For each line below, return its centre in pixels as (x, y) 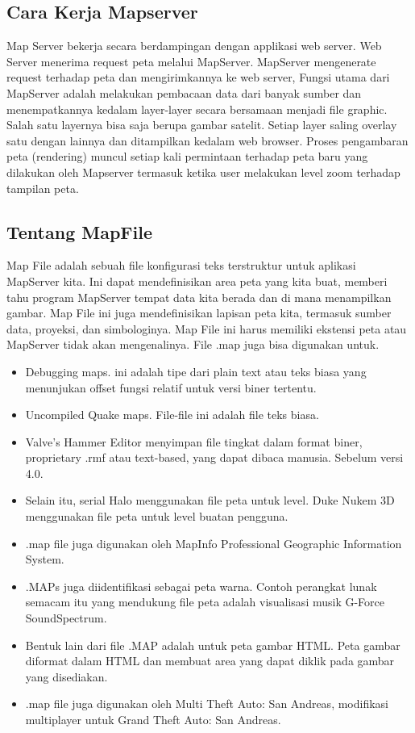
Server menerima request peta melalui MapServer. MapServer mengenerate (191, 61)
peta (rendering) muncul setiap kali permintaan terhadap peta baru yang (187, 156)
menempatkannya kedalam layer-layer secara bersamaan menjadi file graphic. (197, 109)
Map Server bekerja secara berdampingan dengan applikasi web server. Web (194, 46)
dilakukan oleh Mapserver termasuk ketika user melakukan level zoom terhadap (203, 172)
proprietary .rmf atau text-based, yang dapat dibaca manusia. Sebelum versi (214, 457)
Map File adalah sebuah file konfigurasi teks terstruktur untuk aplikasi (181, 265)
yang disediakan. (66, 676)
